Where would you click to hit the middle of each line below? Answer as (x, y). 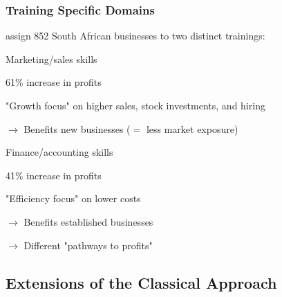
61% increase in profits (54, 82)
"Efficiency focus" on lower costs (73, 198)
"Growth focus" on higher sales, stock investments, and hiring (135, 105)
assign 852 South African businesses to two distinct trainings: (135, 36)
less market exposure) (192, 128)
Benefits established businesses (88, 221)
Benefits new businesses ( (77, 128)
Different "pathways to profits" (88, 245)
